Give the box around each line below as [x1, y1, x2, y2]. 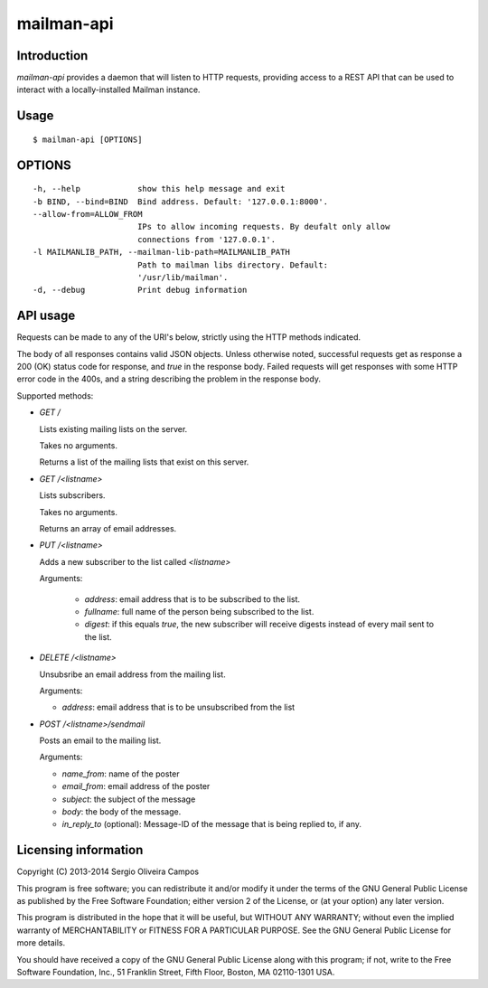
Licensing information [16, 842, 144, 858]
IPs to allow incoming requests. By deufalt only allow [136, 221, 390, 232]
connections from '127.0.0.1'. [136, 234, 276, 244]
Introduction [16, 48, 89, 63]
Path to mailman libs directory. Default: [136, 259, 329, 270]
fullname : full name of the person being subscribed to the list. [84, 606, 314, 616]
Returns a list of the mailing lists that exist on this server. [39, 456, 249, 467]
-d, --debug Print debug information [33, 285, 248, 296]
